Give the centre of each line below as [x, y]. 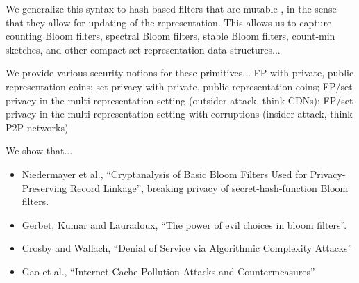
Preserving [44, 187]
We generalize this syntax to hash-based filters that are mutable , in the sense [171, 8]
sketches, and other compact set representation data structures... [143, 49]
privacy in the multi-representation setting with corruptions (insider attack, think [179, 114]
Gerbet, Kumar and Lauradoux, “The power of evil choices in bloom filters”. [184, 224]
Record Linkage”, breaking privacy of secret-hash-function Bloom [209, 187]
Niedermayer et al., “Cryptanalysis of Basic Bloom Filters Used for [165, 173]
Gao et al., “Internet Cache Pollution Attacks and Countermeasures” [168, 271]
